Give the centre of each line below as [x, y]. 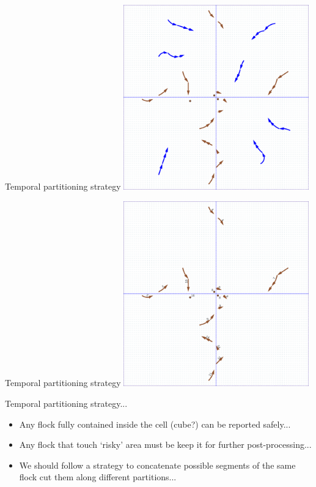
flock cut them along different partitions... [98, 477]
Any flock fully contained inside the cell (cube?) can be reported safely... [155, 424]
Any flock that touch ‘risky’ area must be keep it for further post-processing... [165, 444]
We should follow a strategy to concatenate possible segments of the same [157, 465]
